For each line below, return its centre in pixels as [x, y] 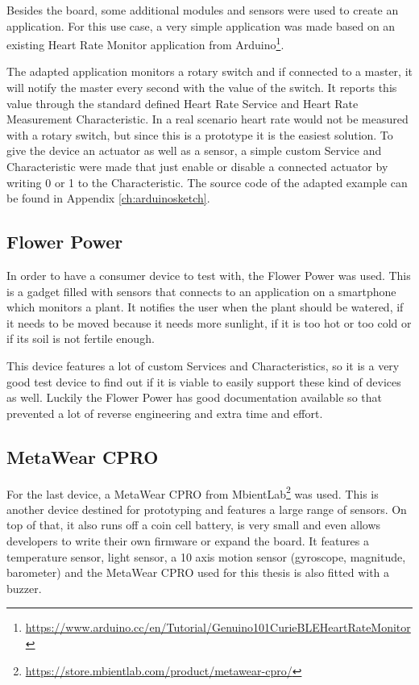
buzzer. [24, 588]
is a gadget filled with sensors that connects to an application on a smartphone [201, 291]
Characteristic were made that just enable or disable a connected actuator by [197, 166]
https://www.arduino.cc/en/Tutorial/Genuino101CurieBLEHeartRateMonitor [218, 627]
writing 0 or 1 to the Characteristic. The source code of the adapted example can [207, 182]
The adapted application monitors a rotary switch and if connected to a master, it [209, 71]
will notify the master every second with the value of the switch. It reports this [202, 88]
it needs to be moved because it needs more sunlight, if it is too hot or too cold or [209, 322]
